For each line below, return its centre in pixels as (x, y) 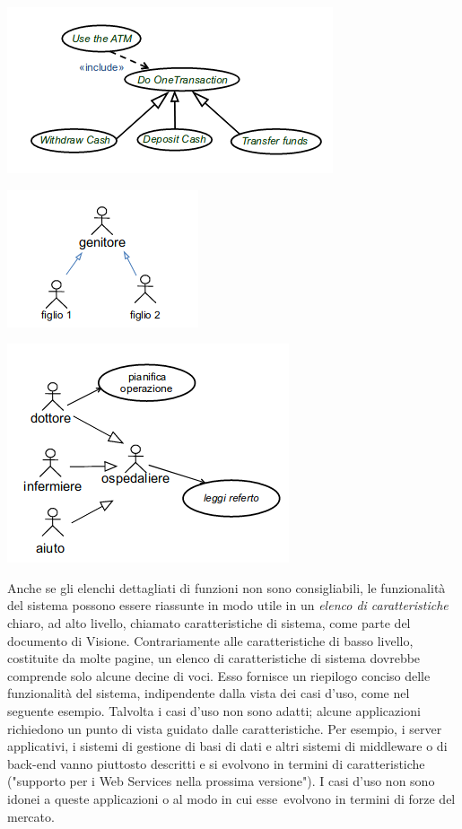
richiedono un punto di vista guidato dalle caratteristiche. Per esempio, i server (225, 728)
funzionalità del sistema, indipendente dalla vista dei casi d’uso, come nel (209, 693)
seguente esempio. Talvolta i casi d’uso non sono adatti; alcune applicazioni (214, 710)
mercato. (31, 816)
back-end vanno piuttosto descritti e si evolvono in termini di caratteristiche (216, 763)
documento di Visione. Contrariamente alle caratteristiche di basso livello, (210, 640)
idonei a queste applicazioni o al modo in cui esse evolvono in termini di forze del (231, 798)
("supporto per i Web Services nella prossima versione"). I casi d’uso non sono (221, 781)
